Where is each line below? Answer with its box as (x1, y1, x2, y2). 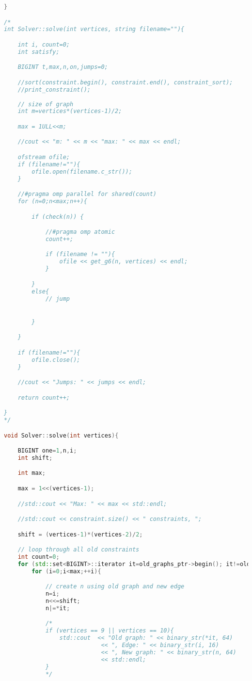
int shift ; (17, 454, 53, 461)
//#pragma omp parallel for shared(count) (17, 191, 157, 198)
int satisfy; (17, 48, 60, 55)
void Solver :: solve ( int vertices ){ (4, 432, 119, 439)
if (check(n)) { (31, 213, 84, 220)
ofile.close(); (31, 356, 80, 363)
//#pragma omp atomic (45, 228, 115, 236)
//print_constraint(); (17, 86, 91, 93)
